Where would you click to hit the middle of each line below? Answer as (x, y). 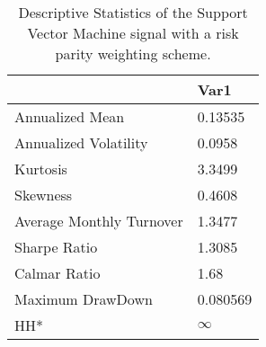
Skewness (44, 195)
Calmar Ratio (58, 273)
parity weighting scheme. (133, 53)
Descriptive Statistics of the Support (133, 12)
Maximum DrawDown (84, 299)
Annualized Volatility (81, 142)
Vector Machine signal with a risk (133, 33)
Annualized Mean (70, 116)
